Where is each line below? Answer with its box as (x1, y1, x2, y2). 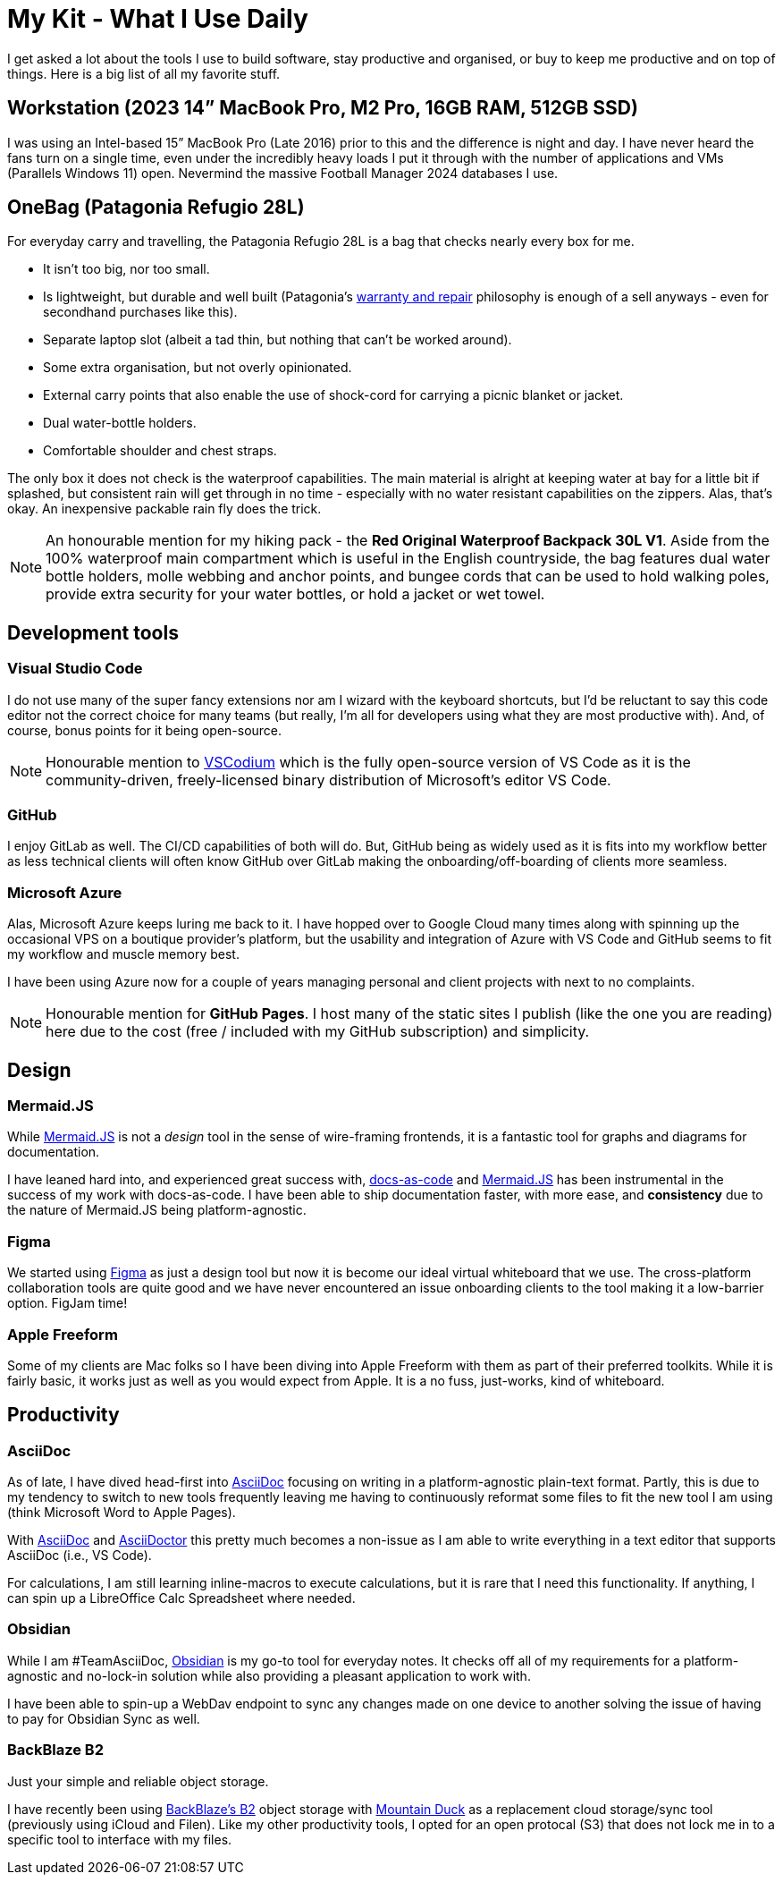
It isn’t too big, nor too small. (43, 261, 210, 277)
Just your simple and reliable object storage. (7, 1773, 269, 1789)
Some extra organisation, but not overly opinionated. (43, 360, 352, 376)
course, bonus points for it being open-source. (7, 722, 282, 738)
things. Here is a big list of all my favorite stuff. (7, 65, 281, 81)
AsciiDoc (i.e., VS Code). (7, 1547, 152, 1564)
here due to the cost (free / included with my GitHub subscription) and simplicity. (46, 1022, 590, 1041)
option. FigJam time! (7, 1295, 128, 1311)
